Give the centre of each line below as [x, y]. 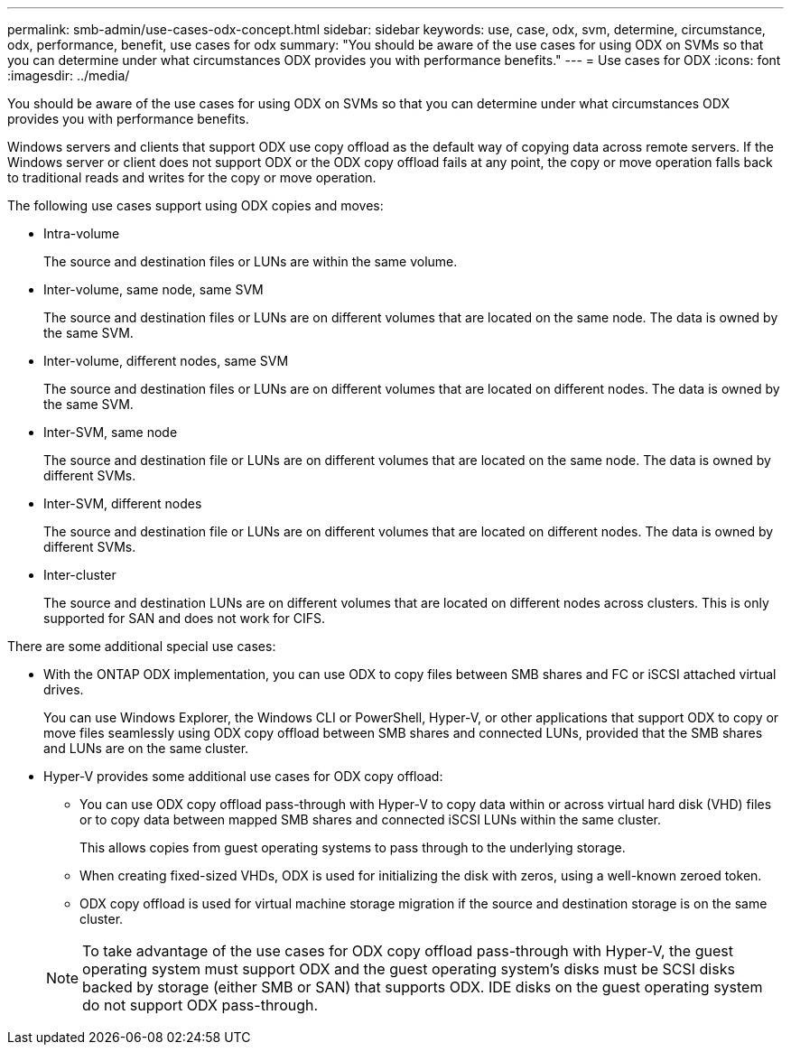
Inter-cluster [80, 575]
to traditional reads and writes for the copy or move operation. [192, 177]
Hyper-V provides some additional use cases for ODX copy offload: [243, 776]
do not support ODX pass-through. [200, 1005]
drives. [64, 689]
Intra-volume [82, 233]
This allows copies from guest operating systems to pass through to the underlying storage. [353, 847]
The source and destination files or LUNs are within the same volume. [251, 261]
